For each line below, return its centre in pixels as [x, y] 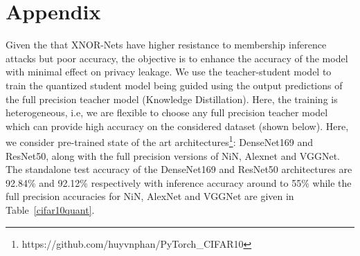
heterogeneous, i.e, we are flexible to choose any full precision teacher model [167, 112]
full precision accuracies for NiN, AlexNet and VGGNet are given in [150, 196]
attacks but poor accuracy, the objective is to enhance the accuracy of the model [177, 58]
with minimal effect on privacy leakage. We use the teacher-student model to [169, 72]
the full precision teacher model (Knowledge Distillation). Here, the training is [172, 99]
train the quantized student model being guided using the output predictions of [174, 85]
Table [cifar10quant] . [50, 209]
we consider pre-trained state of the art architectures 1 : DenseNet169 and [160, 141]
